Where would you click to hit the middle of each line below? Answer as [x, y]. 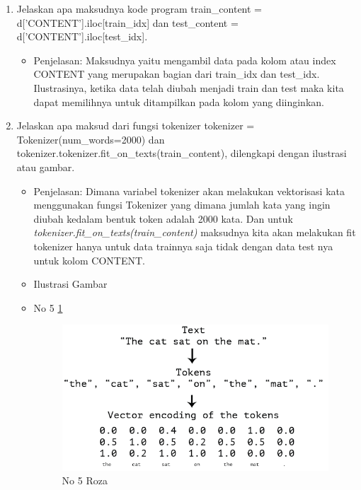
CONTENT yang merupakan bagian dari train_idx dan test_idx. [177, 74]
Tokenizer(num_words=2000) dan [91, 139]
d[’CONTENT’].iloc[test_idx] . [82, 36]
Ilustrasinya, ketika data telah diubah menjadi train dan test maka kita [189, 87]
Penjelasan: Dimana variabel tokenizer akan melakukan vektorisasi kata [189, 191]
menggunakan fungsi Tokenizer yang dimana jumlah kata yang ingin [182, 205]
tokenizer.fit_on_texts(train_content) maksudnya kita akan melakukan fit [195, 232]
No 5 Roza [85, 480]
